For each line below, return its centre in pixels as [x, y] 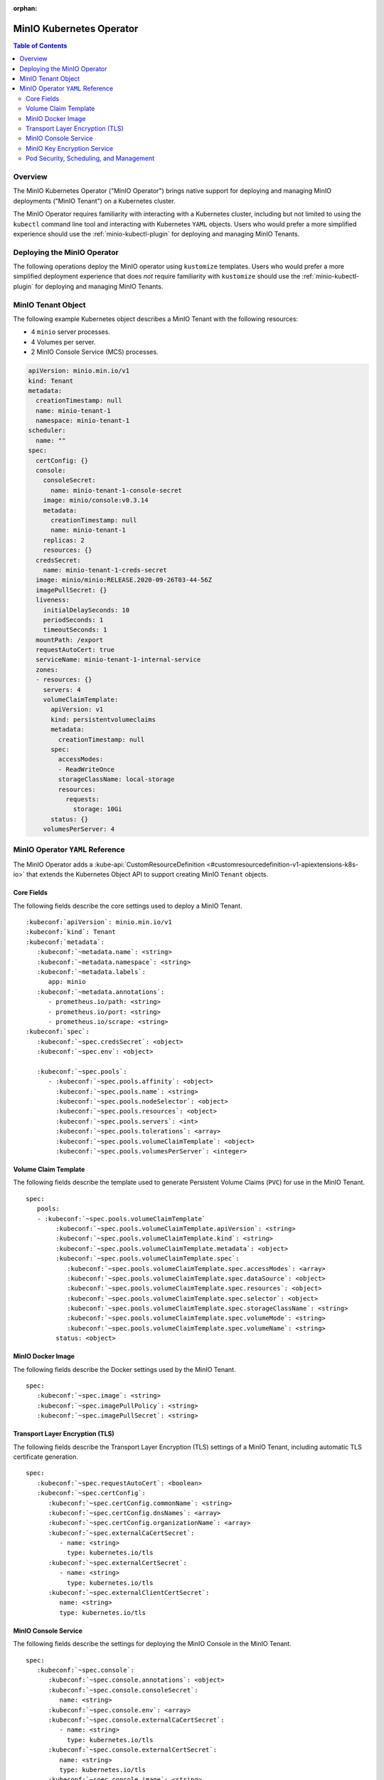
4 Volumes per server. [63, 342]
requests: [82, 799]
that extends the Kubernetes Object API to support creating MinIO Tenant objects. [147, 874]
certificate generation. [46, 1457]
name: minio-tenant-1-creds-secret [105, 570]
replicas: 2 [64, 540]
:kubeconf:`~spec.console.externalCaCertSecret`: [136, 1720]
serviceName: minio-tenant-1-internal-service [118, 660]
